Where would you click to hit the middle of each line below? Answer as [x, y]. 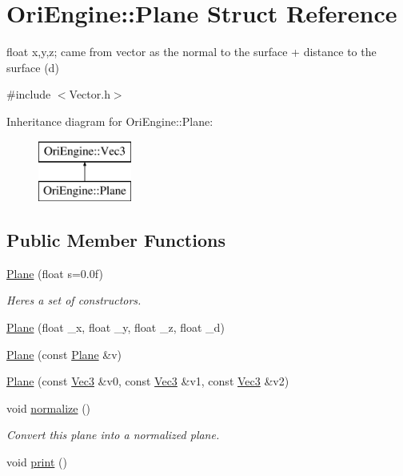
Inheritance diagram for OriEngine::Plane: [110, 121]
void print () [37, 462]
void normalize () [49, 407]
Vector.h [90, 94]
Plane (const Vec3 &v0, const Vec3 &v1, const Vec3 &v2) [148, 381]
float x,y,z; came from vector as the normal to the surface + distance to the [192, 52]
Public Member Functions [116, 240]
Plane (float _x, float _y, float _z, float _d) [116, 327]
